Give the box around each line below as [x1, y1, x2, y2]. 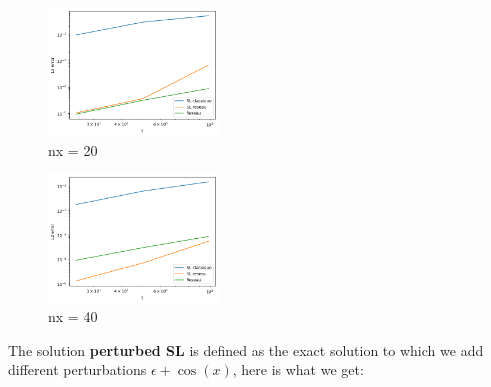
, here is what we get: [232, 359, 364, 380]
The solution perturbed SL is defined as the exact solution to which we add [8, 339, 484, 360]
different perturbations [8, 359, 147, 380]
